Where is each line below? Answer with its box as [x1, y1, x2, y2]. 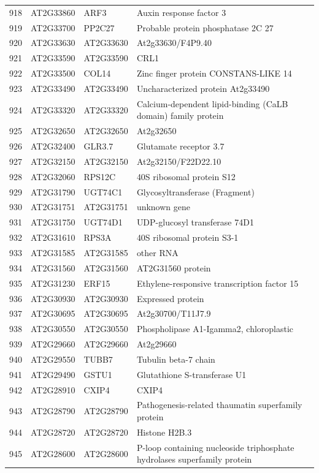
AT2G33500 [31, 67, 75, 80]
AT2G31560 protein [136, 261, 211, 274]
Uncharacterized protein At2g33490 [136, 81, 270, 94]
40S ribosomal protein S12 [136, 170, 236, 183]
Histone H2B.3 [136, 425, 192, 438]
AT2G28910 [31, 383, 75, 396]
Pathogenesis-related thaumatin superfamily [136, 398, 302, 411]
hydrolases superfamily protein [136, 453, 252, 466]
